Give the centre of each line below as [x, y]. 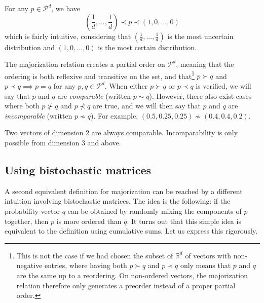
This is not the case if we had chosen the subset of [95, 255]
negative [29, 265]
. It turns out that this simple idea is [184, 221]
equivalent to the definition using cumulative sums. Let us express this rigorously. [131, 231]
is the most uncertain [200, 36]
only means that [205, 265]
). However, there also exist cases [200, 96]
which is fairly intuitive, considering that [68, 36]
